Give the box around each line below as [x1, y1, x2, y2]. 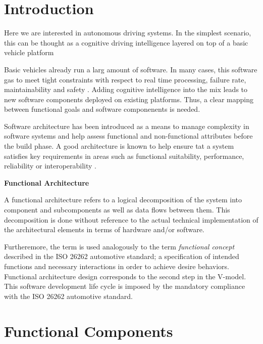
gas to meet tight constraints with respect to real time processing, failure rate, [4, 74, 246, 84]
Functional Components [4, 320, 173, 341]
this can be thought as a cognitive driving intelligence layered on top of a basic [4, 37, 248, 48]
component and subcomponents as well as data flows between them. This [4, 204, 230, 215]
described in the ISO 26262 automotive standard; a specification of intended [4, 251, 239, 262]
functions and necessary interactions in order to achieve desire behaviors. [4, 261, 229, 271]
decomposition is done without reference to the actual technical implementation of [4, 214, 258, 225]
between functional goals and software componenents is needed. [4, 104, 200, 114]
